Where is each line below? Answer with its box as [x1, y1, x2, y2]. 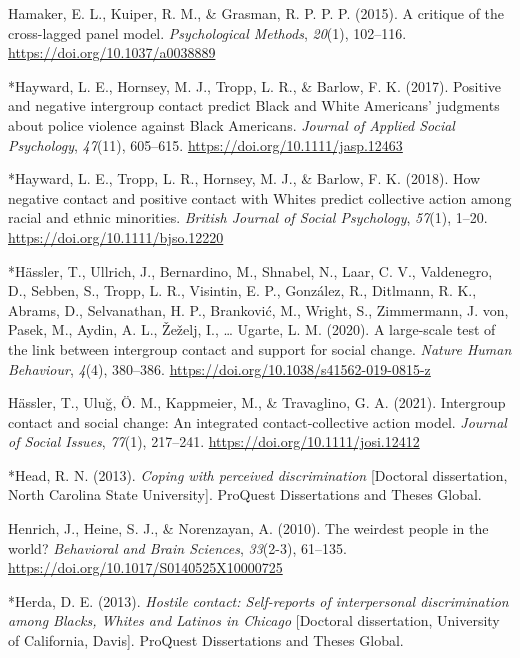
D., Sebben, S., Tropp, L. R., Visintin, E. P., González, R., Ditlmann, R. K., [8, 280, 477, 301]
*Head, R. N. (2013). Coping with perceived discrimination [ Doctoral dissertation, [8, 464, 508, 485]
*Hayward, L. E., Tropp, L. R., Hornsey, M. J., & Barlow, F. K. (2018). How [8, 168, 481, 189]
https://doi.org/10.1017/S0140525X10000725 [8, 557, 283, 578]
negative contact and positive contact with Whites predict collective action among [8, 187, 512, 208]
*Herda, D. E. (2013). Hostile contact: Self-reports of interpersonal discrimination [8, 590, 509, 611]
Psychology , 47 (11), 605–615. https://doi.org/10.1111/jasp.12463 [8, 134, 403, 155]
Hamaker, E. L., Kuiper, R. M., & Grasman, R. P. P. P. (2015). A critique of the [8, 3, 505, 23]
